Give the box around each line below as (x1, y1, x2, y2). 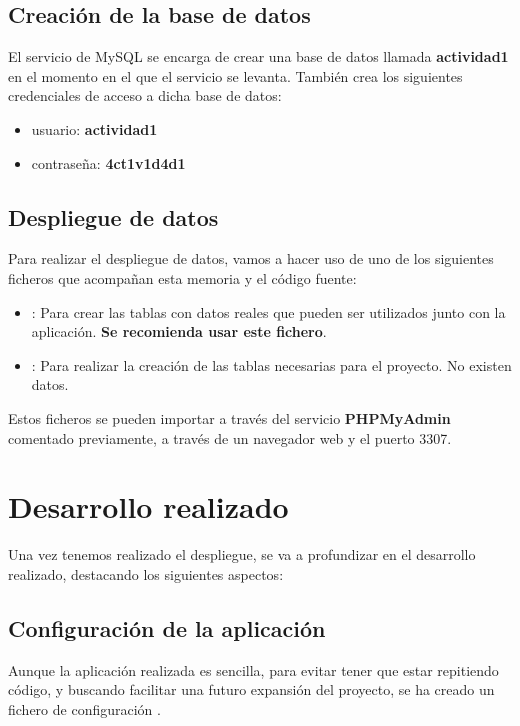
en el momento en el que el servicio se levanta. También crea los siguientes (8, 65, 463, 86)
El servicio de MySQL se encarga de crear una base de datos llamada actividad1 (8, 46, 509, 67)
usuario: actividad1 (31, 118, 158, 139)
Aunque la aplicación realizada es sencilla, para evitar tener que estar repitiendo (8, 659, 499, 680)
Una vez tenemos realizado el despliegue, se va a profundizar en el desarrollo (8, 544, 476, 565)
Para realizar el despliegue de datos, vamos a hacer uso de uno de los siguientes (8, 248, 494, 269)
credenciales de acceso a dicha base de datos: (8, 85, 282, 106)
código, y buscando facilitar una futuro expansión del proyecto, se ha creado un (8, 679, 495, 700)
